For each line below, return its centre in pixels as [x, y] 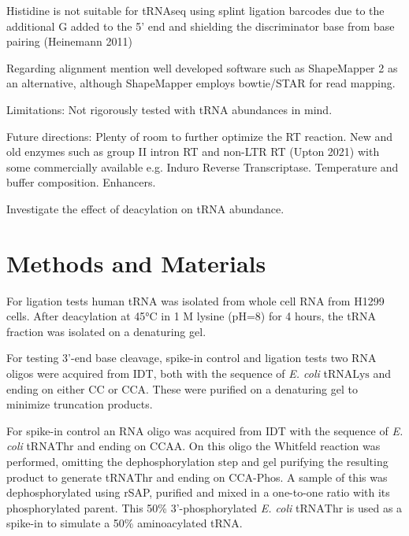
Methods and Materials [136, 262]
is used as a [374, 507]
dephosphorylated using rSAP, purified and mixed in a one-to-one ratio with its [198, 492]
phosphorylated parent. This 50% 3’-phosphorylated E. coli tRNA [165, 507]
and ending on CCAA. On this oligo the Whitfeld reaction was [229, 446]
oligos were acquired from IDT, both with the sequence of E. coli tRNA [180, 373]
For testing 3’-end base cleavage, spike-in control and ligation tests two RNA [191, 358]
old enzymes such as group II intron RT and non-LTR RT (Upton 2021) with [193, 152]
